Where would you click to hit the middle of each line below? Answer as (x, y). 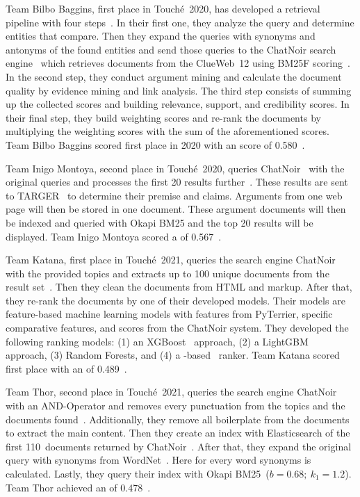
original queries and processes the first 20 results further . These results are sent (177, 182)
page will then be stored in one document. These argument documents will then (176, 209)
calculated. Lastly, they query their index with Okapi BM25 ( (138, 473)
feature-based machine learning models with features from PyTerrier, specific (169, 314)
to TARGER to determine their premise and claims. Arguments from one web (174, 195)
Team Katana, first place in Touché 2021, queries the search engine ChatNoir (171, 260)
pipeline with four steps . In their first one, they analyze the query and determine (180, 22)
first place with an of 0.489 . (66, 368)
